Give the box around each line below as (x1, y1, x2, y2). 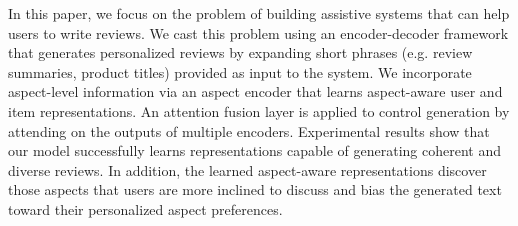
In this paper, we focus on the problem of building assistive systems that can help (8, 3, 510, 23)
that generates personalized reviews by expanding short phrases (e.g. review (8, 42, 473, 63)
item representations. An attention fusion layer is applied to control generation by (8, 100, 510, 121)
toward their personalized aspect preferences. (8, 198, 283, 219)
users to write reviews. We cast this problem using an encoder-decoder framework (8, 22, 509, 43)
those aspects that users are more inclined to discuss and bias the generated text (8, 179, 502, 200)
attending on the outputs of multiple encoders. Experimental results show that (8, 120, 490, 141)
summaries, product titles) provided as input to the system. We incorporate (8, 61, 472, 82)
